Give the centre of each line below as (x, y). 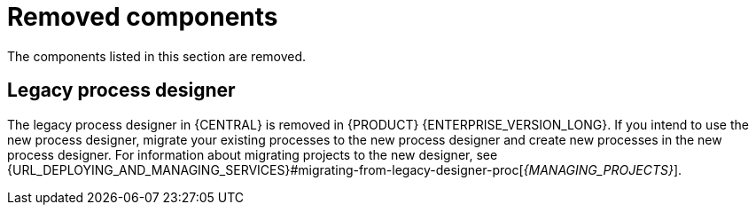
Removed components (143, 17)
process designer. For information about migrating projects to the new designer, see (253, 154)
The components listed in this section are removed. (157, 56)
